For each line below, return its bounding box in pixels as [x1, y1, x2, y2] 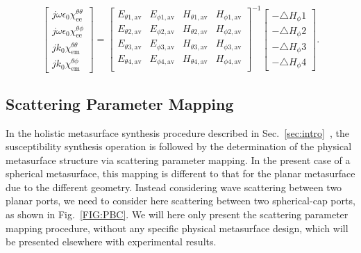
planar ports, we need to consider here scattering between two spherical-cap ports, [6, 193, 355, 208]
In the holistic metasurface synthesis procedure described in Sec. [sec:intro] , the [6, 125, 349, 140]
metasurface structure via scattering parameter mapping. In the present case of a [6, 152, 351, 167]
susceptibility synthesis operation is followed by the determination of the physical [6, 139, 352, 154]
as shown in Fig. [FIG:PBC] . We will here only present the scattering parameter [6, 207, 349, 222]
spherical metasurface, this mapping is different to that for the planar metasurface [6, 166, 355, 181]
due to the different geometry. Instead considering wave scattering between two [6, 179, 342, 194]
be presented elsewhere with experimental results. [6, 234, 217, 249]
